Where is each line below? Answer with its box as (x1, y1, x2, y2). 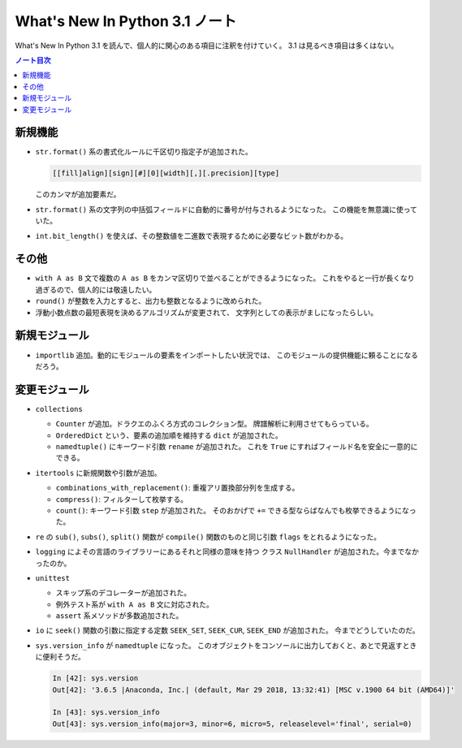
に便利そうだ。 (35, 652, 85, 662)
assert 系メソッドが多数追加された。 (55, 611, 184, 620)
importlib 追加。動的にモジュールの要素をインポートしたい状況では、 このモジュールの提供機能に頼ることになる (35, 350, 418, 360)
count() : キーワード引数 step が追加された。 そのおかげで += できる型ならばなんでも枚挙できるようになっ (55, 505, 417, 515)
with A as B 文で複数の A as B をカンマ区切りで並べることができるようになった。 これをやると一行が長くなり (35, 273, 415, 283)
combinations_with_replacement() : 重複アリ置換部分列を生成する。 (55, 483, 300, 493)
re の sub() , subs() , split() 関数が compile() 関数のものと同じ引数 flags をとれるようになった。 (35, 532, 382, 542)
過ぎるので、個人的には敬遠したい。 (35, 284, 157, 294)
